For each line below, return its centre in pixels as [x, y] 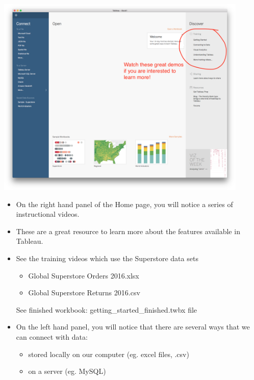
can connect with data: [52, 337]
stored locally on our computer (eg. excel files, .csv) [109, 354]
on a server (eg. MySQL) [67, 371]
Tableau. [30, 241]
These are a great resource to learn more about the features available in [128, 231]
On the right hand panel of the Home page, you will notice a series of [124, 204]
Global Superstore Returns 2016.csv [84, 293]
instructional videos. [48, 214]
